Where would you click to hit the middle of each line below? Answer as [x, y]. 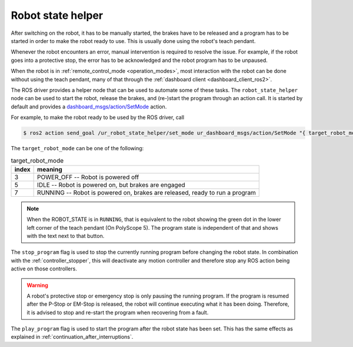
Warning [37, 285]
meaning [50, 169]
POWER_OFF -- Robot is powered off [88, 177]
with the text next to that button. [66, 236]
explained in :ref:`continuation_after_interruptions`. [72, 337]
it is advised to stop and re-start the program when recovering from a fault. [118, 312]
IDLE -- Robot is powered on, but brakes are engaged [111, 184]
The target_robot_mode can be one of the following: [77, 148]
